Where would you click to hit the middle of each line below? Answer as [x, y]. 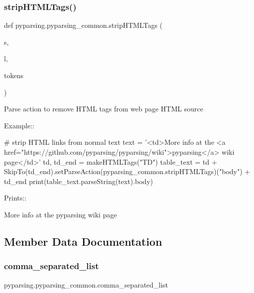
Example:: [19, 125]
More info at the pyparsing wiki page [60, 214]
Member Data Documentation [83, 241]
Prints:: [15, 198]
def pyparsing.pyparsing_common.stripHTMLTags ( [83, 25]
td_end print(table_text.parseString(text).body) [79, 181]
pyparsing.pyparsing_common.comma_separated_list [86, 284]
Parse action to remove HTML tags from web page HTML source [104, 109]
